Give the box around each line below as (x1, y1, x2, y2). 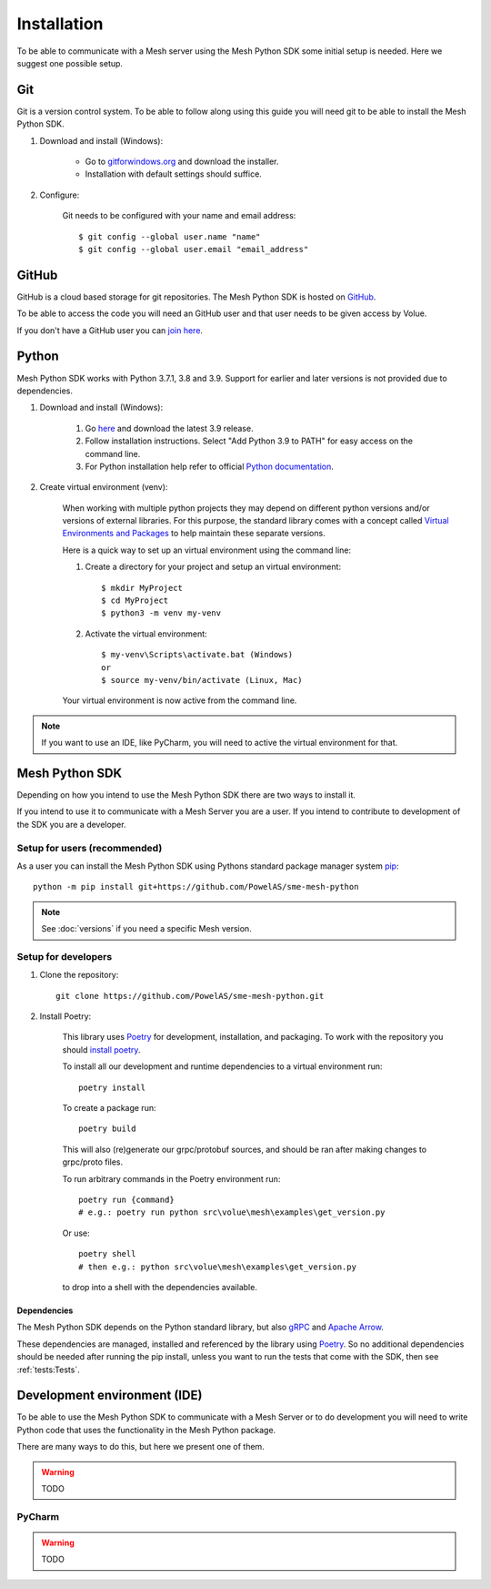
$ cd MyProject (101, 596, 169, 606)
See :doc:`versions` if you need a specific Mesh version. (41, 923, 252, 934)
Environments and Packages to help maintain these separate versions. (62, 528, 326, 539)
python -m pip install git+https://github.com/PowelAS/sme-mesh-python (33, 881, 359, 892)
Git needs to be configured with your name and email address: (62, 210, 296, 221)
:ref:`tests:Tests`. (16, 1364, 81, 1375)
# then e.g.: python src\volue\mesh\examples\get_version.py (78, 1261, 356, 1272)
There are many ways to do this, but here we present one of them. (16, 1441, 266, 1452)
